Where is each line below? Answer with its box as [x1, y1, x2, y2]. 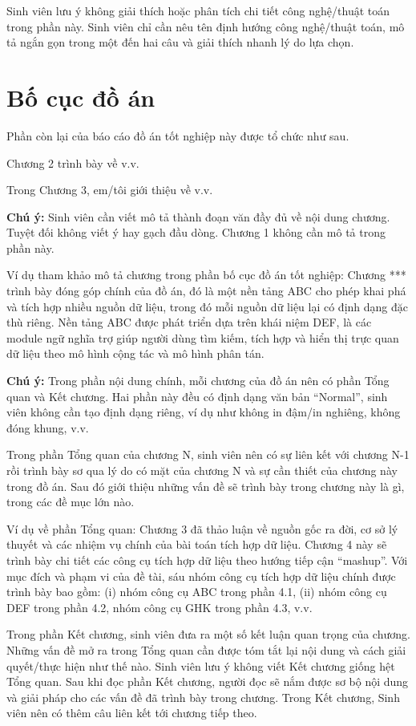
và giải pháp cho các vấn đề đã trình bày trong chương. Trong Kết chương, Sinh [6, 688, 400, 705]
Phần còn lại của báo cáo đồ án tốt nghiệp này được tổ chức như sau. [6, 127, 349, 144]
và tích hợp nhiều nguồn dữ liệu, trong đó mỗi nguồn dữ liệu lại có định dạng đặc [6, 298, 409, 314]
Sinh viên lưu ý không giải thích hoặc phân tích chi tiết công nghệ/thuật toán [6, 2, 390, 18]
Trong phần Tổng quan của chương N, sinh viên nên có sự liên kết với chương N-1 [6, 446, 410, 463]
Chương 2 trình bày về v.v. [6, 154, 139, 171]
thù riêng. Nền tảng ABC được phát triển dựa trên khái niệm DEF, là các [6, 314, 372, 331]
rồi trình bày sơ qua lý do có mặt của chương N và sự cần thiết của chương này [6, 462, 398, 478]
